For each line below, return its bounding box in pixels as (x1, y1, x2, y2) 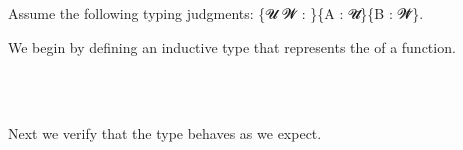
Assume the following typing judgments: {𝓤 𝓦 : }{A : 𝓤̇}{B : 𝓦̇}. (8, 3, 424, 23)
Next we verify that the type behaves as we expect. (8, 123, 322, 144)
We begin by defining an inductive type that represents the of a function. (8, 36, 456, 57)
